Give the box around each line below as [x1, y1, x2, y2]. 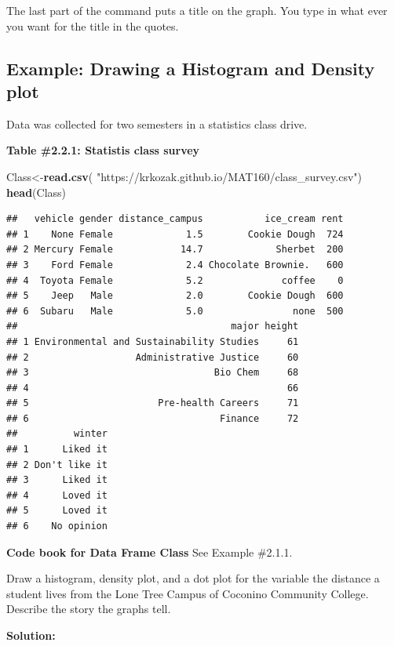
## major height [6, 321, 299, 332]
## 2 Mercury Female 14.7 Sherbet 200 [6, 244, 344, 256]
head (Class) [6, 183, 67, 200]
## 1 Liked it [6, 444, 108, 455]
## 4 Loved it [6, 489, 108, 501]
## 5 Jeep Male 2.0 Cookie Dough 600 [6, 290, 344, 302]
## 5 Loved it [6, 505, 108, 517]
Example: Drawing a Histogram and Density [6, 56, 375, 80]
